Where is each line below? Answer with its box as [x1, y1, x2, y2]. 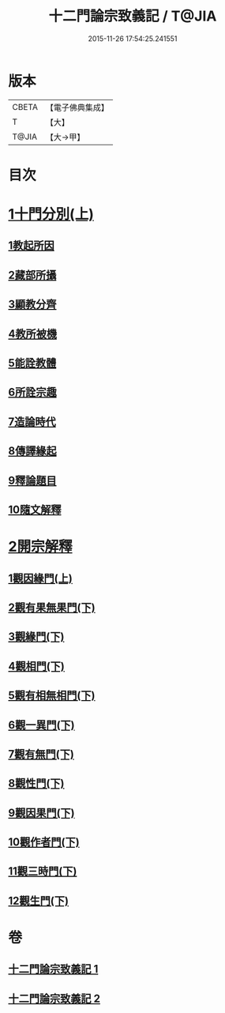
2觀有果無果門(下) [8, 601, 96, 614]
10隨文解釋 [8, 503, 62, 516]
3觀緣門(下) [8, 630, 65, 644]
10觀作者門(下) [8, 835, 81, 849]
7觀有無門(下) [8, 748, 75, 761]
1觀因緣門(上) [8, 571, 73, 585]
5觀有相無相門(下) [8, 689, 96, 702]
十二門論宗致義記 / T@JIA [48, 7, 217, 25]
